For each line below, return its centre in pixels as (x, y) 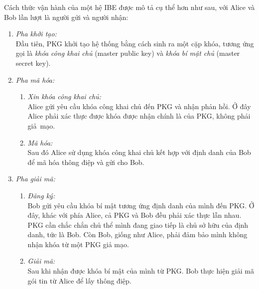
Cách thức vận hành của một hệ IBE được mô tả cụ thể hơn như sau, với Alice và (129, 7)
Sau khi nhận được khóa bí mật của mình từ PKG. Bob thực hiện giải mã (141, 271)
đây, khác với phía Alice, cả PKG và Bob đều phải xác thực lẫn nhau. (134, 215)
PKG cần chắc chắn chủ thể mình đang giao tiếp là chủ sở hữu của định (138, 224)
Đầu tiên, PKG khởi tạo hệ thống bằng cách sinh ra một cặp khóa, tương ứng (135, 43)
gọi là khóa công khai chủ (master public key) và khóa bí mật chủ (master (128, 53)
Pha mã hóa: (35, 79)
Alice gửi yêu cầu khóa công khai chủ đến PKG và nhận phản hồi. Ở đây (139, 106)
